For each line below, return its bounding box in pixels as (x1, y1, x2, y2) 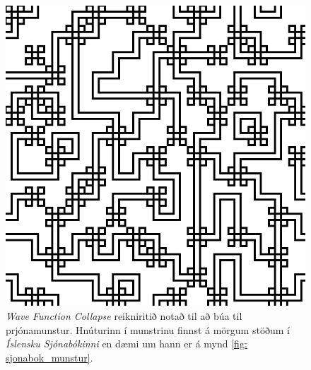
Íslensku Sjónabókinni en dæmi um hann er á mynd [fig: (6, 336, 247, 351)
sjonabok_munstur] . (6, 350, 93, 364)
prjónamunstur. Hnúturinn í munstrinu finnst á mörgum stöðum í (6, 322, 290, 337)
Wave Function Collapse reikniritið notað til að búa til (6, 309, 242, 323)
